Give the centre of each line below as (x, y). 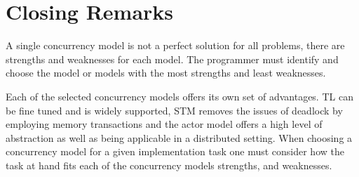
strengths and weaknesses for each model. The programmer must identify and (172, 59)
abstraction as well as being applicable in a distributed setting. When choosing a (179, 137)
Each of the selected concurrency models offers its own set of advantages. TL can (179, 96)
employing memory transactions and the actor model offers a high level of (164, 124)
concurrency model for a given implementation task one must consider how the (175, 151)
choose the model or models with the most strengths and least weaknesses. (166, 73)
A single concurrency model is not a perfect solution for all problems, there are (175, 45)
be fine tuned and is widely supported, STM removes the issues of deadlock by (174, 110)
